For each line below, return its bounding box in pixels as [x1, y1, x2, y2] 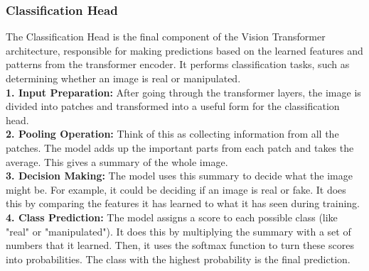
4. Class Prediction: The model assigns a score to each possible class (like [6, 209, 338, 224]
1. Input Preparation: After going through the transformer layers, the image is [6, 84, 361, 99]
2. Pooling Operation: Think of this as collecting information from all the [6, 126, 339, 141]
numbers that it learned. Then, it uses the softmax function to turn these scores [6, 238, 354, 253]
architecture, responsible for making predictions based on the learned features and [6, 43, 363, 57]
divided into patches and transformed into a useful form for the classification [6, 99, 340, 114]
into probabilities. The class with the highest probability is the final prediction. [6, 251, 351, 266]
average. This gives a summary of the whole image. [6, 154, 228, 169]
